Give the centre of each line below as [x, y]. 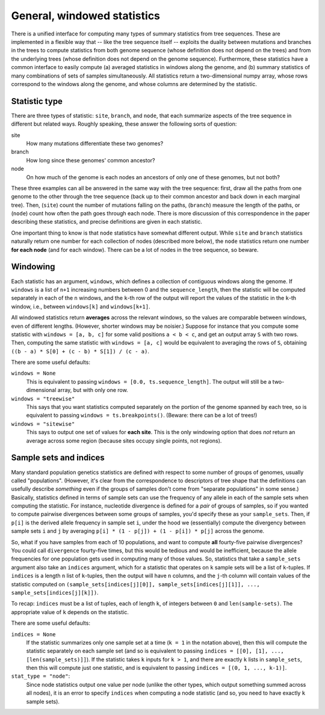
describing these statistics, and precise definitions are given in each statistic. [107, 222]
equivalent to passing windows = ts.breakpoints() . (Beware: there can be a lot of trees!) [142, 416]
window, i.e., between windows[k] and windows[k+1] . [81, 306]
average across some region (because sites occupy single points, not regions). [124, 440]
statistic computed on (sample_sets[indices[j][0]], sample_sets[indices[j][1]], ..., [135, 584]
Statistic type [37, 101]
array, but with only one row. [93, 390]
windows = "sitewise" [43, 424]
